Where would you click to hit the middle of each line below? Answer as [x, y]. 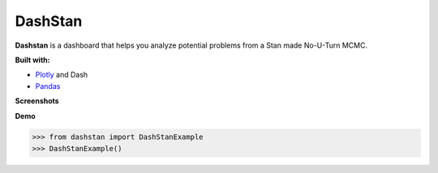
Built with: [32, 60]
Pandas [48, 86]
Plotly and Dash [62, 75]
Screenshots [37, 101]
